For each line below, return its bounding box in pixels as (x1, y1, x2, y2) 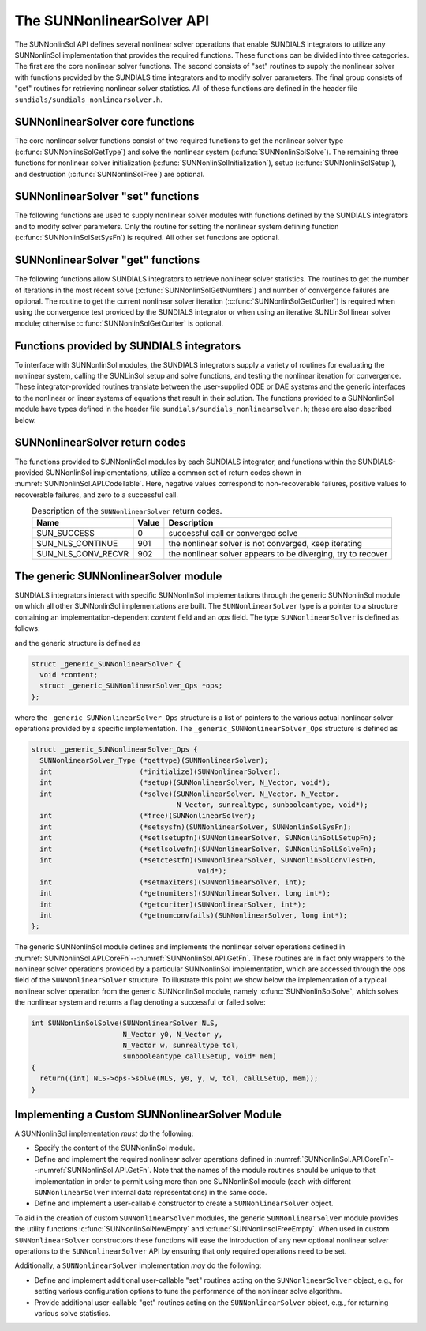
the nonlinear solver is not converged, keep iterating (168, 538, 363, 549)
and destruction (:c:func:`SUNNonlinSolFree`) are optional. (14, 169, 205, 179)
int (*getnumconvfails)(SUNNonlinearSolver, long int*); (39, 911, 348, 920)
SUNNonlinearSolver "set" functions (14, 190, 200, 203)
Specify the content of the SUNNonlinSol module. (34, 1143, 196, 1153)
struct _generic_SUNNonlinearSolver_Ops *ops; (39, 681, 223, 691)
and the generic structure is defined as (14, 638, 141, 647)
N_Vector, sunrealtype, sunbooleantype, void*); (176, 800, 368, 809)
